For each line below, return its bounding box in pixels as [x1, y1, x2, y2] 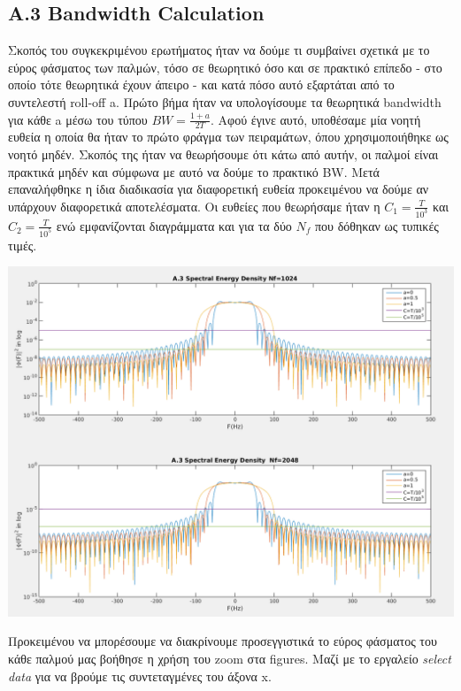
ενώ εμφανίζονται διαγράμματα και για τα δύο [56, 216, 292, 234]
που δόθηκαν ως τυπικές [314, 216, 439, 234]
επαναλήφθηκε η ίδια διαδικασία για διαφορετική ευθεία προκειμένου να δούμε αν [8, 180, 429, 198]
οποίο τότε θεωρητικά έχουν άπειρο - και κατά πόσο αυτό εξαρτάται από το [8, 75, 395, 94]
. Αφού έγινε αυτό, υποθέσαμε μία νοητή [211, 110, 421, 128]
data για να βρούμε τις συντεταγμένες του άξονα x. [8, 666, 272, 685]
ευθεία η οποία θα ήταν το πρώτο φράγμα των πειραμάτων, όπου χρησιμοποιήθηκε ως [8, 127, 449, 146]
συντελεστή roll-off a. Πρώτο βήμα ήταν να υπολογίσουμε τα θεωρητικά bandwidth [8, 92, 442, 111]
